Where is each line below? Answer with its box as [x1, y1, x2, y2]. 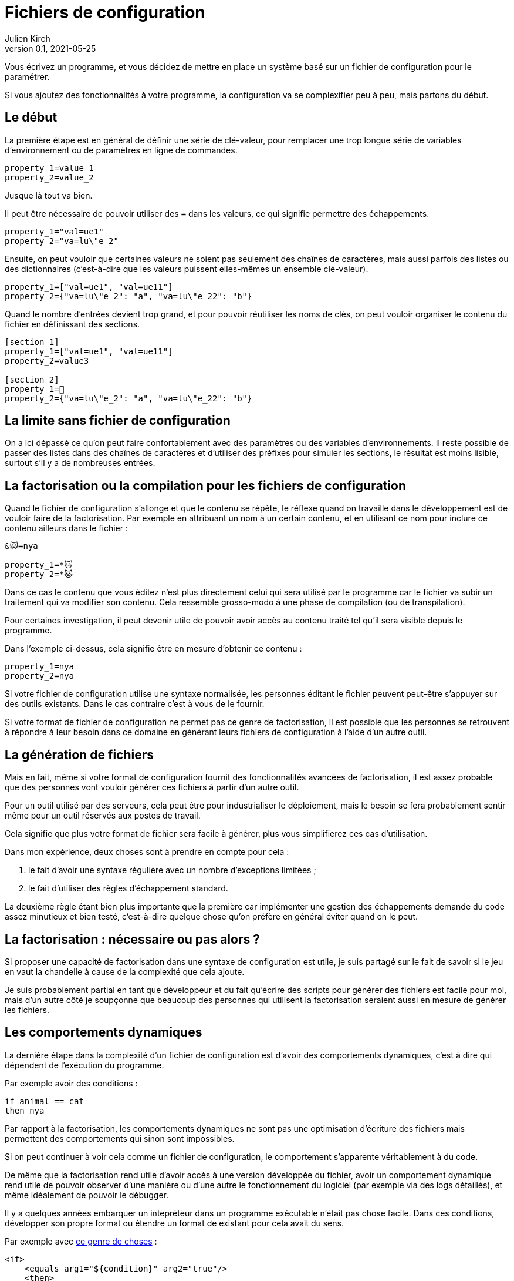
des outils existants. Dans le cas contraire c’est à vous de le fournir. [5, 699, 265, 709]
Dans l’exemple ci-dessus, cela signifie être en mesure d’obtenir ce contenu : [5, 643, 302, 654]
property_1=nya [5, 662, 75, 672]
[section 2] [5, 374, 59, 384]
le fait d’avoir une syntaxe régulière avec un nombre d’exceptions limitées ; [28, 865, 316, 876]
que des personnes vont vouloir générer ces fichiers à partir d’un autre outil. [5, 782, 299, 793]
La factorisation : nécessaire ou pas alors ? [5, 931, 260, 947]
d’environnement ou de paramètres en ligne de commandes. [5, 145, 238, 155]
